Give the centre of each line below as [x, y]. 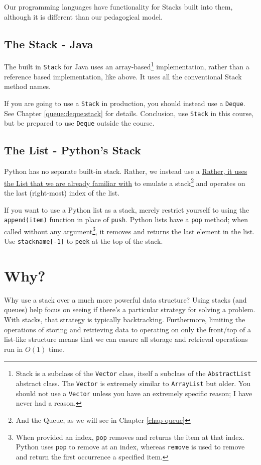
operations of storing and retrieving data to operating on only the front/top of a [128, 329]
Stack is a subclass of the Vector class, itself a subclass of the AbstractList [134, 373]
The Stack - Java [49, 43]
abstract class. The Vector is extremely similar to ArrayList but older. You [133, 383]
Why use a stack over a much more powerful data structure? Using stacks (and [125, 299]
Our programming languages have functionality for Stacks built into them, [118, 7]
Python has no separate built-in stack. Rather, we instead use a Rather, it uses [126, 171]
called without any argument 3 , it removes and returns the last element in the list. [129, 230]
